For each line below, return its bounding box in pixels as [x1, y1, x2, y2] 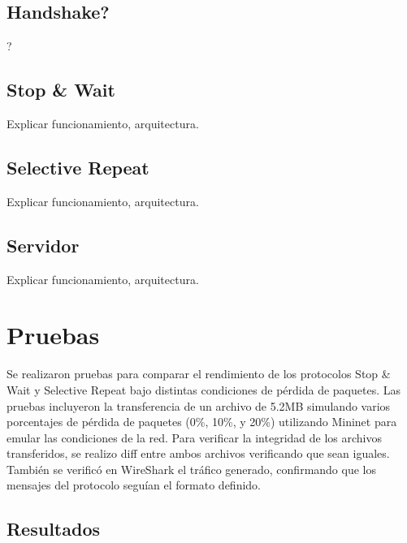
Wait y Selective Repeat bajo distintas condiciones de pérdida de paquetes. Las [6, 381, 401, 398]
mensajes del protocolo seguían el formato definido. [6, 476, 261, 493]
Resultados [6, 516, 100, 541]
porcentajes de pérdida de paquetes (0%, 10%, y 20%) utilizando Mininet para [6, 413, 397, 430]
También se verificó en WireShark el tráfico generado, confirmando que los [6, 460, 376, 477]
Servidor [6, 232, 80, 257]
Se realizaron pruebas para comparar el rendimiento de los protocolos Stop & [6, 365, 391, 382]
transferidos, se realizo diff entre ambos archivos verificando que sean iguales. [6, 445, 390, 462]
